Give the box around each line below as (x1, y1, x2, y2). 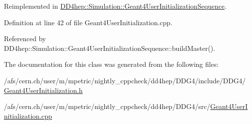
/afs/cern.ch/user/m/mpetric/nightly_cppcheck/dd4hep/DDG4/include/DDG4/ (4, 75, 246, 85)
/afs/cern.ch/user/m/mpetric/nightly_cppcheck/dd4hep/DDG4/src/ (4, 101, 211, 111)
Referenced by (4, 33, 46, 44)
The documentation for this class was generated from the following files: (4, 59, 219, 69)
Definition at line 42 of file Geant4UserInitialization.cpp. (4, 17, 173, 27)
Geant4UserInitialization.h (4, 85, 83, 95)
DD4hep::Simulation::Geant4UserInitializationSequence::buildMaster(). (4, 43, 215, 53)
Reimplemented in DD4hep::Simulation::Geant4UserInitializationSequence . (4, 1, 227, 11)
